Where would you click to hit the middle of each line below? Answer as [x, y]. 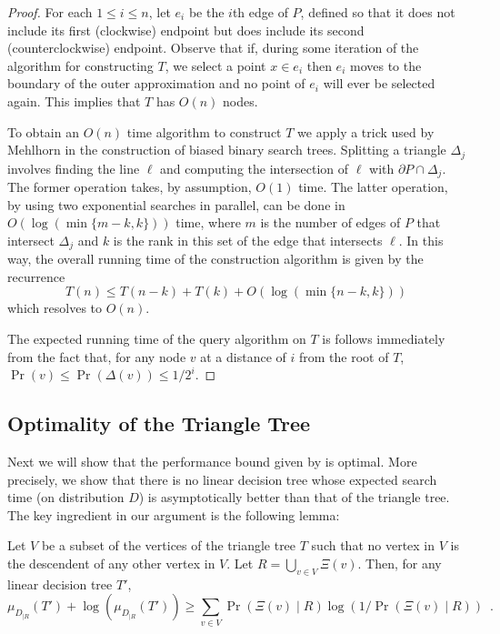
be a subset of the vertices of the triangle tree [169, 545]
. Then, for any [400, 564]
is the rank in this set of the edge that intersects [248, 240]
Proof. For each [50, 12]
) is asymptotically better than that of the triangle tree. [294, 497]
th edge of [260, 12]
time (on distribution [66, 497]
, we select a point [215, 65]
